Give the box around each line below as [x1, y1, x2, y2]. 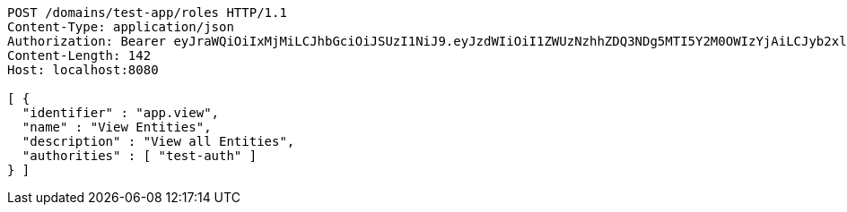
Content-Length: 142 [7, 48, 152, 63]
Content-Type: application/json [7, 20, 234, 34]
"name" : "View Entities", [22, 120, 212, 134]
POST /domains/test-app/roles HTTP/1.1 [7, 5, 287, 20]
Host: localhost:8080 [7, 63, 159, 77]
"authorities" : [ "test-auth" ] [22, 148, 258, 163]
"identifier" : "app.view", [22, 106, 220, 120]
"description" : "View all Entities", [22, 134, 295, 148]
